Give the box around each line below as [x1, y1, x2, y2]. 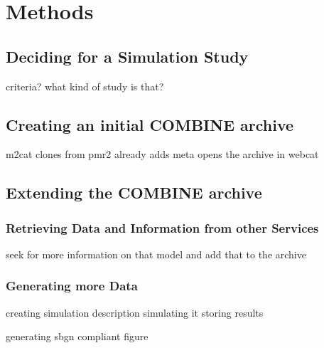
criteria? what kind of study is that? [6, 78, 164, 93]
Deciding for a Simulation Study [6, 45, 249, 67]
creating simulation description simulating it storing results [6, 305, 264, 320]
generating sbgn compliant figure [6, 329, 148, 344]
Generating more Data [6, 277, 138, 295]
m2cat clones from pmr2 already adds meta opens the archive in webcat [6, 147, 319, 162]
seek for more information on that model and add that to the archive [6, 246, 306, 261]
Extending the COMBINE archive [6, 181, 262, 204]
